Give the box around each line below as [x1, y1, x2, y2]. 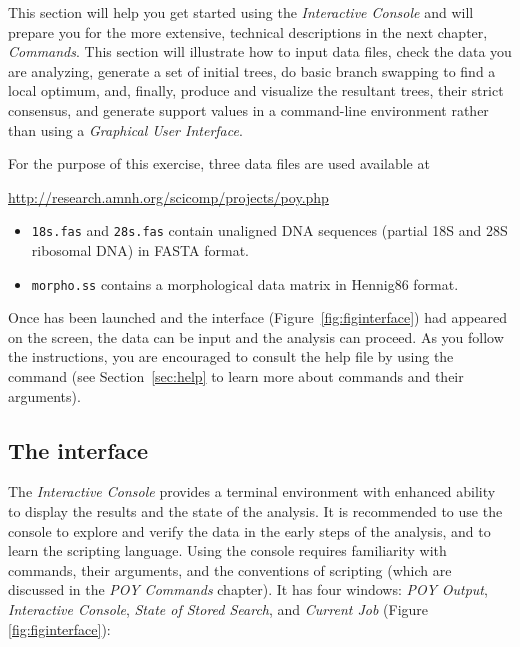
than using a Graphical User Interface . [8, 119, 243, 140]
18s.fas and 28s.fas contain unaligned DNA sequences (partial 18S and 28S [31, 220, 508, 241]
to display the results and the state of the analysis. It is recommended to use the [8, 501, 503, 522]
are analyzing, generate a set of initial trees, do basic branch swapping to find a [8, 60, 496, 81]
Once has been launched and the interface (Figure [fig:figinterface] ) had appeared [8, 307, 508, 328]
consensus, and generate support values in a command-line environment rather [8, 99, 489, 120]
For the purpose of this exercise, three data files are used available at [8, 153, 430, 174]
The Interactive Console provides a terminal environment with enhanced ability [8, 481, 496, 502]
